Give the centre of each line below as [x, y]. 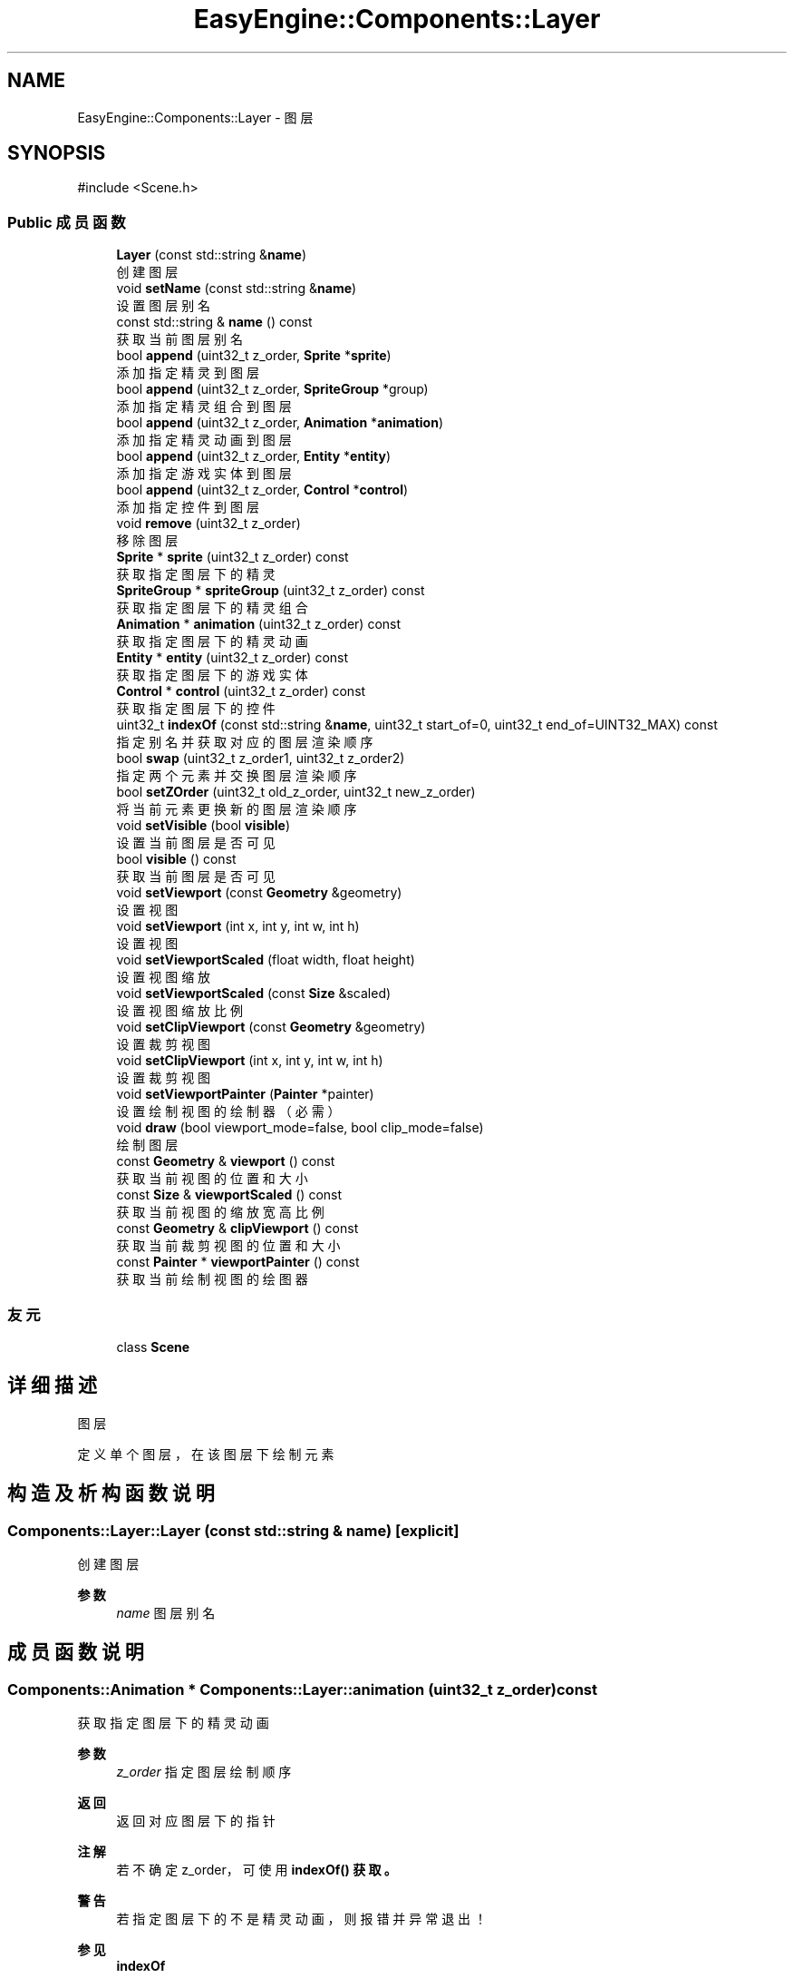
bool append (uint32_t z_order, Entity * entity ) [253, 456]
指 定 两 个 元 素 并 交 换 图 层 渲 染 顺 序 [237, 776]
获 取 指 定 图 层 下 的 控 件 [196, 709]
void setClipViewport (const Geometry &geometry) [271, 1027]
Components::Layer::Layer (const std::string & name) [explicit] [233, 1530]
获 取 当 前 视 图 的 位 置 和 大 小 [212, 1179]
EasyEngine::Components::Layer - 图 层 [195, 117]
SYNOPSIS [57, 153]
